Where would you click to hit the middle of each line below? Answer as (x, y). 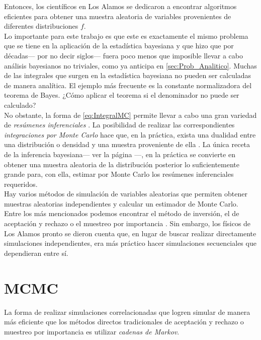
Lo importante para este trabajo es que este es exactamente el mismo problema (126, 36)
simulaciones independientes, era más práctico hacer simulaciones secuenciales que (130, 243)
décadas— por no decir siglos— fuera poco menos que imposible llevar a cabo (123, 55)
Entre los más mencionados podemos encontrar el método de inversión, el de (122, 213)
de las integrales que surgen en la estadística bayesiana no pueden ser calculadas (128, 75)
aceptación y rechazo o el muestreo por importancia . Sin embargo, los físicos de (127, 223)
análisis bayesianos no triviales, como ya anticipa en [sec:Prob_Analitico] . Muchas (130, 65)
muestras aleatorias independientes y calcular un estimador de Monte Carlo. (121, 203)
